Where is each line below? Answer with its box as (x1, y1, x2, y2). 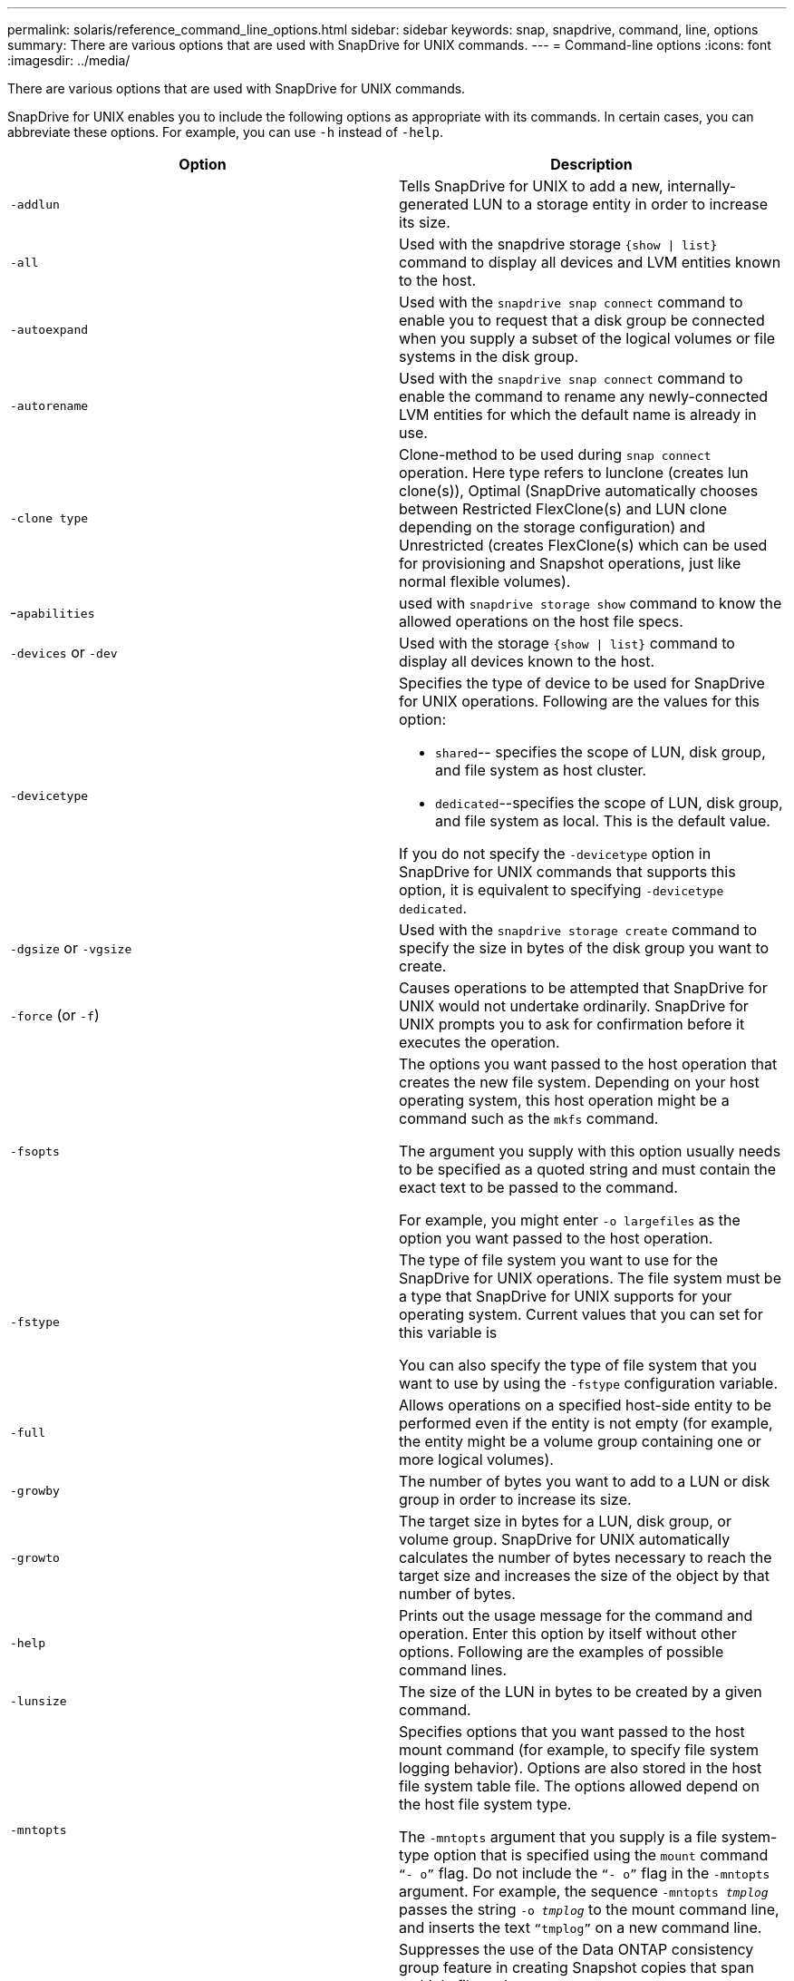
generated (399, 195, 470, 213)
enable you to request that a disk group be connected (399, 311, 765, 329)
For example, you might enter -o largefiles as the (399, 1211, 741, 1229)
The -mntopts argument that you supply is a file (399, 1828, 718, 1846)
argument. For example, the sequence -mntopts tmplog (399, 1882, 769, 1900)
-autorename (10, 398, 89, 413)
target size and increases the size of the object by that (399, 1566, 770, 1585)
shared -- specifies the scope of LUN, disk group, (435, 743, 766, 761)
